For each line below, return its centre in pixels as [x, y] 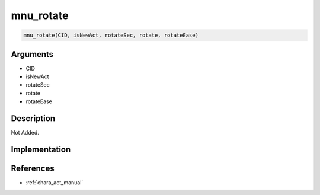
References [33, 168]
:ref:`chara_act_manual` [55, 183]
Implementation [41, 149]
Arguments [32, 54]
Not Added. [25, 133]
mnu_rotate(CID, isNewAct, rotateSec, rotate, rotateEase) [111, 35]
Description [33, 119]
